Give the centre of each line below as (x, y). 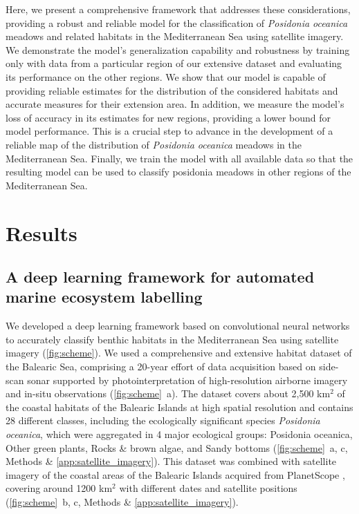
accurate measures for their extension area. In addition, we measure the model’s (175, 104)
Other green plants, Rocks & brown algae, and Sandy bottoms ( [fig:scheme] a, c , (177, 447)
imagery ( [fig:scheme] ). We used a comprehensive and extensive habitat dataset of (179, 353)
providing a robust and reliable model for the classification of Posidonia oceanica (177, 22)
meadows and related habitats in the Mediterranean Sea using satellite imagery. (175, 36)
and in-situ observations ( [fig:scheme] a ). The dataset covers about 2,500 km (168, 393)
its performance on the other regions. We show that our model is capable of (166, 76)
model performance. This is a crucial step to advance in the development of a (169, 131)
